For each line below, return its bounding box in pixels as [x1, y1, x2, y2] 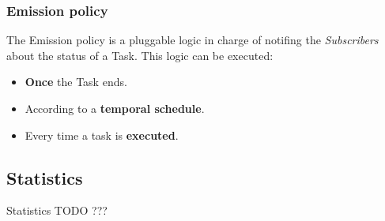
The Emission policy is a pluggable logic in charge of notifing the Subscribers [6, 32, 379, 48]
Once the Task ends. [25, 73, 127, 90]
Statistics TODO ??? [6, 202, 108, 219]
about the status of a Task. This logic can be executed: [6, 47, 274, 63]
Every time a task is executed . [25, 126, 179, 143]
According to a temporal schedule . [25, 100, 205, 116]
